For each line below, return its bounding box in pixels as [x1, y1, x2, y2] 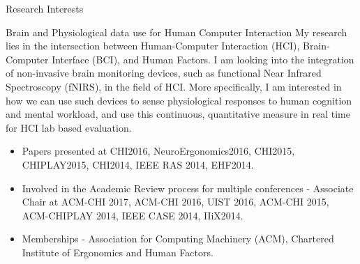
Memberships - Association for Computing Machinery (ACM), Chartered [22, 231, 334, 246]
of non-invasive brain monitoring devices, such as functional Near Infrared [6, 65, 322, 80]
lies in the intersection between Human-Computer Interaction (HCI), [6, 38, 300, 53]
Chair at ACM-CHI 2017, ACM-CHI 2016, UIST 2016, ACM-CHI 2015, [22, 194, 329, 209]
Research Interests [6, 1, 84, 15]
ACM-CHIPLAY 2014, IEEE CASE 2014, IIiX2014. [22, 208, 243, 222]
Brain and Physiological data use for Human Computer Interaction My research [6, 24, 347, 39]
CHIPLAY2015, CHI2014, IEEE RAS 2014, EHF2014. [22, 157, 254, 171]
